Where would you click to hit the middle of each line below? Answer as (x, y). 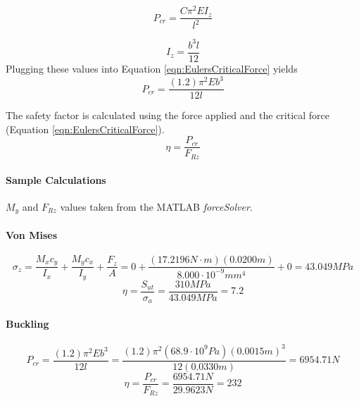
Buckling (27, 323)
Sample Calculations (56, 179)
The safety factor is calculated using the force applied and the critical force (168, 115)
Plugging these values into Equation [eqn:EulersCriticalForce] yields (152, 69)
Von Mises (32, 234)
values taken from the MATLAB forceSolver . (156, 206)
